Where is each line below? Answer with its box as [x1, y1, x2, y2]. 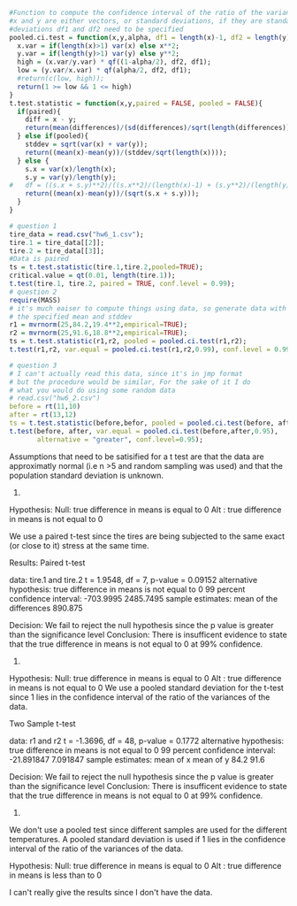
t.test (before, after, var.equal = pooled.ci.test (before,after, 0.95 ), [9, 426, 278, 435]
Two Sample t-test [9, 718, 77, 729]
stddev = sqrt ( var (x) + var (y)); [25, 140, 148, 149]
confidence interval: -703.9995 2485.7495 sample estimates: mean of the [9, 593, 278, 603]
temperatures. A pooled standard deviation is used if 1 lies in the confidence [9, 833, 286, 844]
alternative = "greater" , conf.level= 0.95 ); [36, 434, 203, 444]
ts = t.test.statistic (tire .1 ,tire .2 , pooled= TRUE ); [9, 263, 203, 272]
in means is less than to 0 [9, 870, 103, 880]
